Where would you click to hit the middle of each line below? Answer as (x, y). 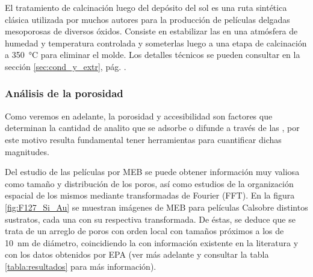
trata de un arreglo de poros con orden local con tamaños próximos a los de (144, 231)
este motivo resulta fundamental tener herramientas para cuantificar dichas (143, 139)
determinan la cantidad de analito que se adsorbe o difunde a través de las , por (152, 128)
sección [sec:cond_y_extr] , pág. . (66, 66)
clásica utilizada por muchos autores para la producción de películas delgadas (147, 19)
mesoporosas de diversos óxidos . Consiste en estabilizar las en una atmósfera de (151, 31)
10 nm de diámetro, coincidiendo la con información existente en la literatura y (152, 242)
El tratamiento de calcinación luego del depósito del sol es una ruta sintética (146, 7)
